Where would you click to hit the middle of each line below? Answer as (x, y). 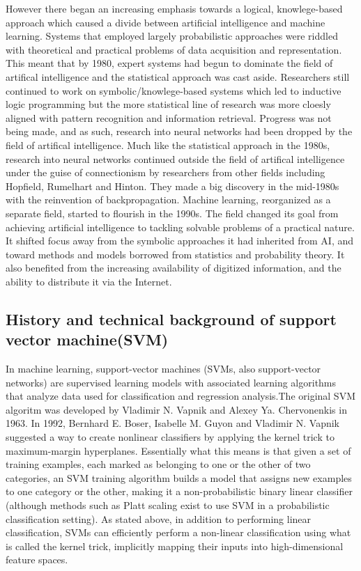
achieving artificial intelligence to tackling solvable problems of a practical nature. (180, 227)
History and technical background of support (171, 319)
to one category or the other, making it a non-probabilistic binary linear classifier (179, 491)
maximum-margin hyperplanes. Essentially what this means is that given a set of (178, 450)
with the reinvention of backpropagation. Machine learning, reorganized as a (168, 200)
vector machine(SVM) (87, 339)
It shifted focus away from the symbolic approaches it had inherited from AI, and (180, 241)
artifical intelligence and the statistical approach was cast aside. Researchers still (178, 76)
